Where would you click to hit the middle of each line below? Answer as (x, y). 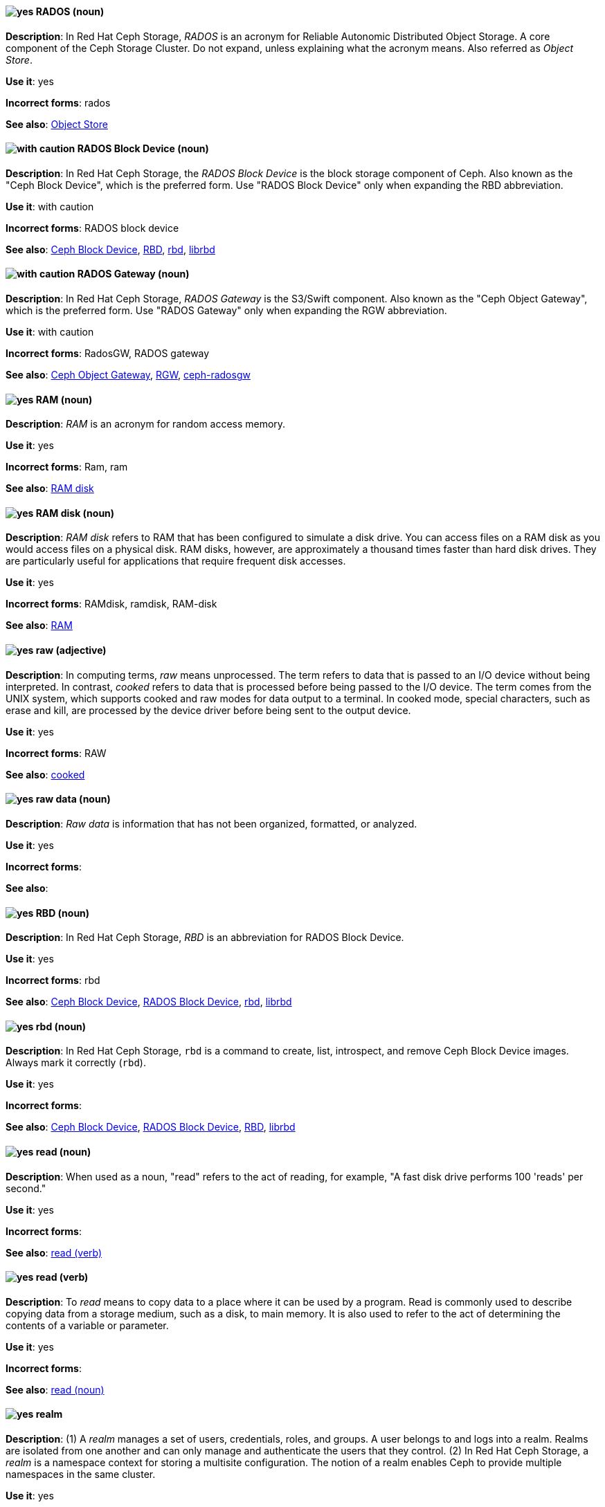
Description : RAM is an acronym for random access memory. (146, 424)
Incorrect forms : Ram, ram (67, 467)
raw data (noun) (73, 799)
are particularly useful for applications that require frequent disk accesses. (176, 561)
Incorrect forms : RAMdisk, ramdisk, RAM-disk (111, 604)
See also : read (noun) (55, 1389)
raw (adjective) (71, 650)
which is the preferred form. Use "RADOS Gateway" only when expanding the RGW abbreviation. (226, 311)
